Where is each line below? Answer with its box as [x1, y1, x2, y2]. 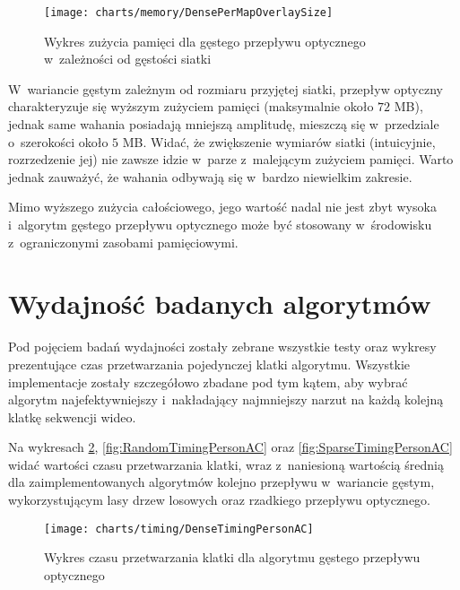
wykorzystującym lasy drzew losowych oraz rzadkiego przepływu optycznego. [8, 490, 430, 509]
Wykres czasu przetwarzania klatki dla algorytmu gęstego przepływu [44, 548, 421, 567]
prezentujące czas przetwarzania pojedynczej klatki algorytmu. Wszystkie [8, 354, 410, 373]
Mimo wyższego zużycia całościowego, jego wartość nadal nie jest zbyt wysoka [8, 197, 437, 216]
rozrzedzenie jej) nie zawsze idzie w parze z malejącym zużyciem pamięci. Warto [8, 150, 454, 169]
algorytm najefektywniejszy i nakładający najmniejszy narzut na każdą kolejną [8, 390, 444, 409]
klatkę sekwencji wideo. [8, 407, 136, 426]
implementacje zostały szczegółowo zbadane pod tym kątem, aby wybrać [8, 372, 408, 391]
